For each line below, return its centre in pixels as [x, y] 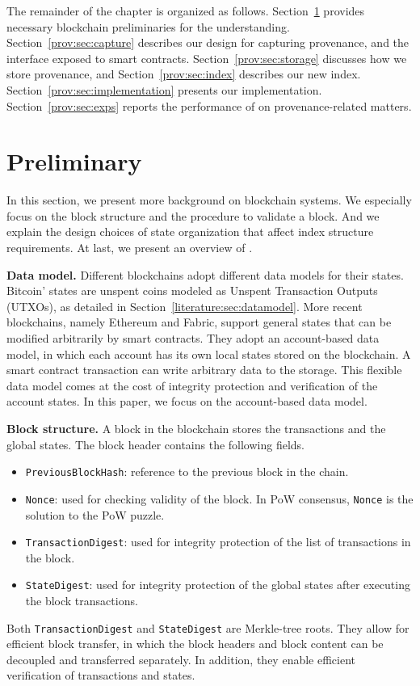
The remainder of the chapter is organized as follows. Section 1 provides [186, 11]
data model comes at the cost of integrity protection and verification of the [192, 385]
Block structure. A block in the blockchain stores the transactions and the [196, 428]
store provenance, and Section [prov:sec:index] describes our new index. [184, 74]
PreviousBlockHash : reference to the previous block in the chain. [187, 471]
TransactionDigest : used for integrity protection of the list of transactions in [218, 542]
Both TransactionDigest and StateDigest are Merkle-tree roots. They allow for [208, 627]
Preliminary [74, 161]
